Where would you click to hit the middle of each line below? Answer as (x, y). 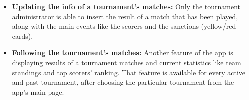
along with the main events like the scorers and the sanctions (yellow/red (124, 26)
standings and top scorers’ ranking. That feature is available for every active (129, 72)
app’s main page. (38, 91)
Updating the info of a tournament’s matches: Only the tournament (126, 6)
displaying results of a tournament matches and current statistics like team (126, 62)
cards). (23, 36)
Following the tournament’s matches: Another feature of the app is (123, 52)
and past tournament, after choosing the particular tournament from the (123, 82)
